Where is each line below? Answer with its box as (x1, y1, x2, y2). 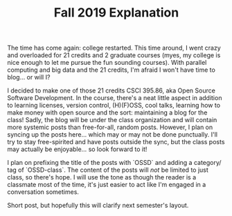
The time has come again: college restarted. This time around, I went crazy (7, 43, 222, 52)
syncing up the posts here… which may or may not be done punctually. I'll (7, 130, 218, 139)
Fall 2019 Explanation (53, 5, 179, 21)
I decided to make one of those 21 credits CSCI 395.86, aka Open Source (7, 86, 216, 95)
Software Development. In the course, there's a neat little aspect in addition (7, 94, 222, 102)
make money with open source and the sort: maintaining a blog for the (7, 108, 208, 117)
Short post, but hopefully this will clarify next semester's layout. (7, 202, 189, 210)
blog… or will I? (7, 73, 51, 81)
